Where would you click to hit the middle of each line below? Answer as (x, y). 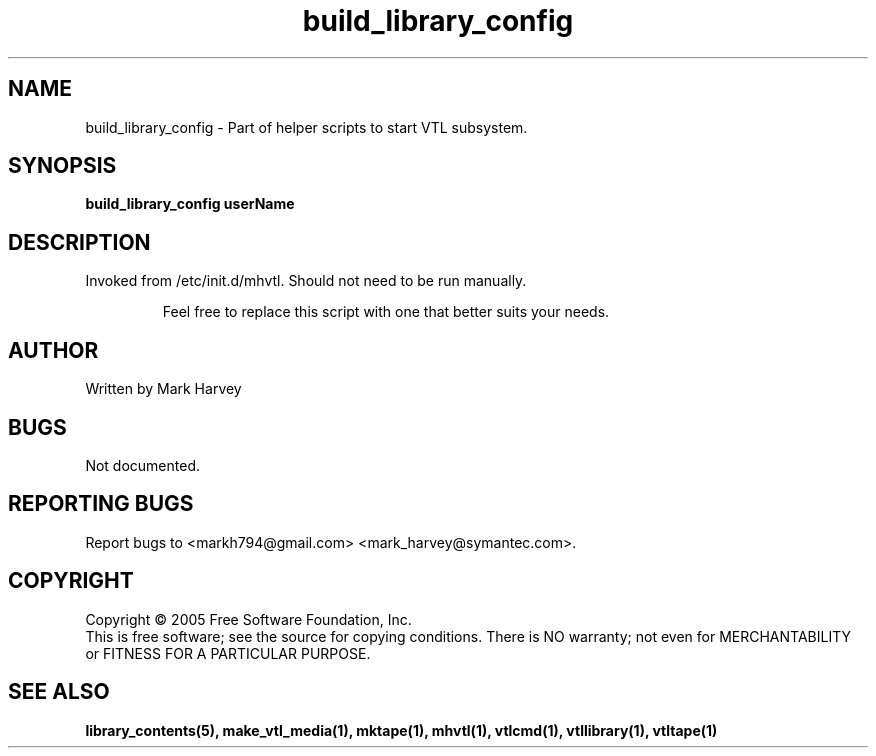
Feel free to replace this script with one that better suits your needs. (386, 312)
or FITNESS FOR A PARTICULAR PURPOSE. (228, 653)
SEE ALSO (59, 692)
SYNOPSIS (62, 166)
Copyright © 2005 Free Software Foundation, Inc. (248, 619)
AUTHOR (53, 350)
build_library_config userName (190, 204)
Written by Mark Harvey (163, 389)
